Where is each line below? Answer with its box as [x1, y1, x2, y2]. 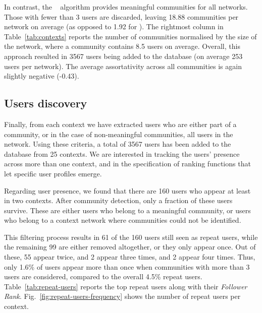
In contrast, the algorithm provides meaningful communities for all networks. [4, 2, 248, 12]
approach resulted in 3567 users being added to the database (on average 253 [4, 50, 243, 61]
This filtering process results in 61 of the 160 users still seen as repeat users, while [4, 231, 258, 242]
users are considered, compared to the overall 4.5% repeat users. [4, 271, 202, 282]
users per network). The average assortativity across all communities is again [4, 60, 242, 71]
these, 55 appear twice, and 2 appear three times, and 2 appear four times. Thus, [4, 252, 255, 262]
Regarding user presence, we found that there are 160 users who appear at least [4, 185, 251, 196]
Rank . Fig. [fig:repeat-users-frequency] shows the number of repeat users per [4, 291, 241, 301]
